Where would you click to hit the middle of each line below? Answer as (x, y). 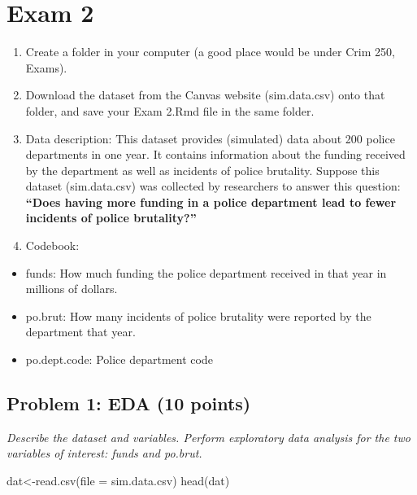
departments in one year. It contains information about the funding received (215, 154)
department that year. (80, 332)
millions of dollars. (72, 289)
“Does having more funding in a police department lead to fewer (211, 202)
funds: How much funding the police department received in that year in (206, 272)
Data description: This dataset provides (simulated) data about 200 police (210, 138)
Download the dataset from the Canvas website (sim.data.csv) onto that (205, 95)
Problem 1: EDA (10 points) (129, 403)
